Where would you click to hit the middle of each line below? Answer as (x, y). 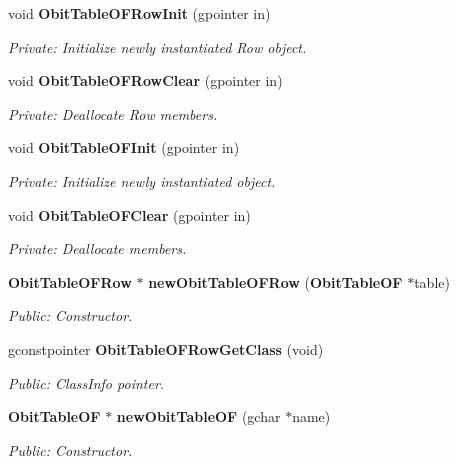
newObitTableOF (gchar (198, 416)
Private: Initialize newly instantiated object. (142, 180)
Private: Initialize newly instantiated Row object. (157, 46)
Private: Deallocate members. (97, 248)
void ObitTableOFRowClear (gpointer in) (145, 80)
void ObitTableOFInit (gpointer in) (124, 147)
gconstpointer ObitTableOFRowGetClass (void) (166, 348)
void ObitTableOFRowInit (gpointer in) (139, 13)
